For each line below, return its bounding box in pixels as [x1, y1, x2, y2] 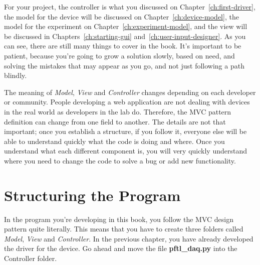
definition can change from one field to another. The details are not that [4, 116, 226, 126]
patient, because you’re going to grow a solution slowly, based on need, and [4, 50, 235, 60]
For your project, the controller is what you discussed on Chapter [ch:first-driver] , [4, 1, 255, 11]
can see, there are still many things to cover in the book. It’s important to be [4, 40, 241, 51]
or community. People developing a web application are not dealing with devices [4, 96, 250, 107]
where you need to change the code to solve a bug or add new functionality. [4, 155, 236, 165]
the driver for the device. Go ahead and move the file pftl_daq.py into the [4, 243, 237, 253]
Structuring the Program [4, 184, 181, 205]
